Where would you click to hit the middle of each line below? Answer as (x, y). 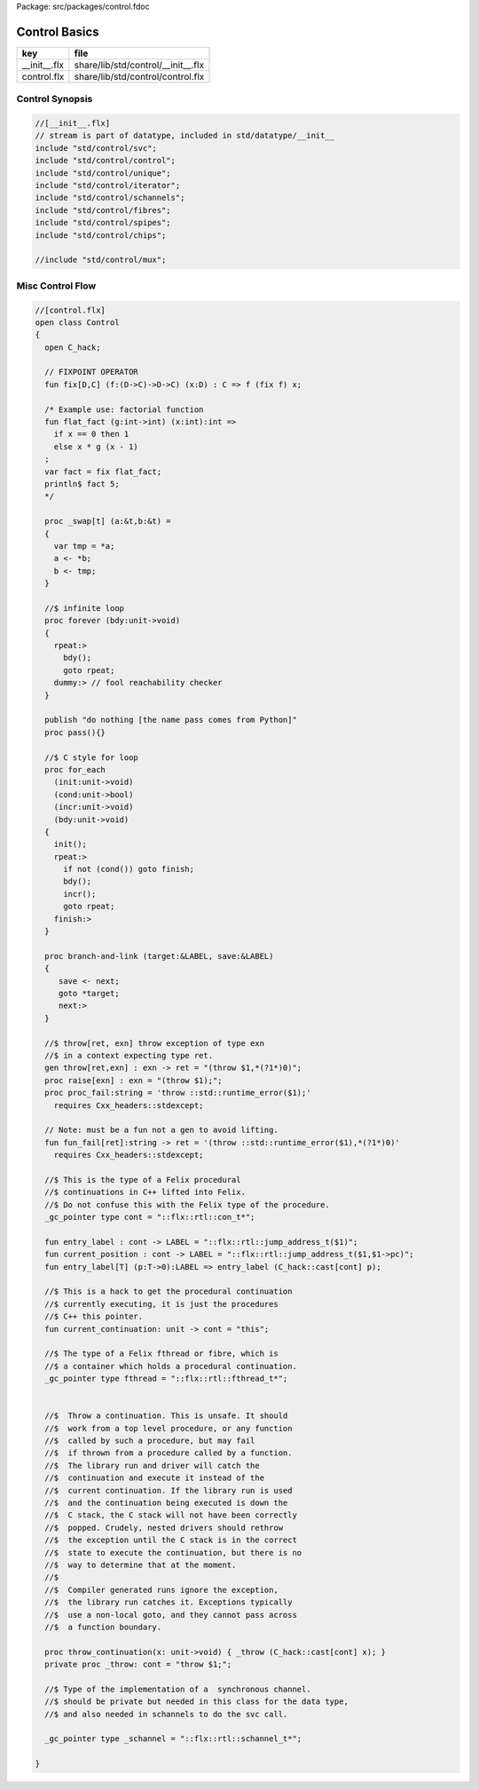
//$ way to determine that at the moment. (141, 1564)
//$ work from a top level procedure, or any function (169, 1428)
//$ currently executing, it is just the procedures (161, 1304)
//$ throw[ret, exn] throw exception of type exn (155, 1043)
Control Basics (58, 32)
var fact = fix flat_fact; (103, 471)
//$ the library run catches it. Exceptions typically (169, 1602)
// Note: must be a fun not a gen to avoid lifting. (161, 1130)
